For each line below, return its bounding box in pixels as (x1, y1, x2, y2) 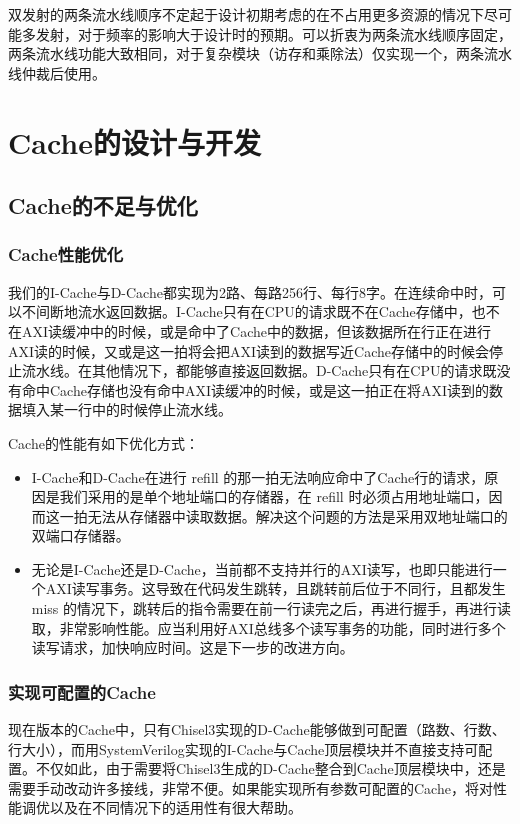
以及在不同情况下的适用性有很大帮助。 (49, 797, 302, 818)
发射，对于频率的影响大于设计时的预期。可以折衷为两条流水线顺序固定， (35, 23, 512, 44)
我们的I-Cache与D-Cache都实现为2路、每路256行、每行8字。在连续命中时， (8, 281, 492, 302)
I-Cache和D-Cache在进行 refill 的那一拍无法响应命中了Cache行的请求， (31, 466, 485, 487)
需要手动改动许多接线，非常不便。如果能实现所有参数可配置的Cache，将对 (8, 777, 493, 798)
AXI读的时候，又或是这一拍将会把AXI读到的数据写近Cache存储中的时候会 (8, 340, 490, 361)
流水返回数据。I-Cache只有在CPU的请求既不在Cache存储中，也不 (77, 301, 500, 322)
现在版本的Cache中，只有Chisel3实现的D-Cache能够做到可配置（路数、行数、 (8, 719, 506, 740)
